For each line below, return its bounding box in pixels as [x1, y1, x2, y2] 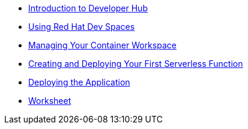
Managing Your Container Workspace [28, 40, 177, 50]
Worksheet [28, 96, 71, 106]
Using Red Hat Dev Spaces [28, 21, 135, 32]
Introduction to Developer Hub [28, 3, 148, 13]
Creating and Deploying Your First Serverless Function [28, 59, 243, 69]
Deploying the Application [28, 77, 130, 87]
